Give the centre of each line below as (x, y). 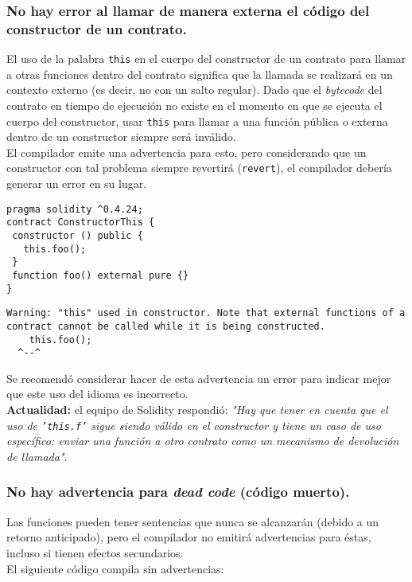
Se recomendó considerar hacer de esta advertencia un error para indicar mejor (199, 378)
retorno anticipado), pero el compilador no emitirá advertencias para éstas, (189, 537)
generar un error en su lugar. (77, 184)
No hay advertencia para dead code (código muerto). (178, 492)
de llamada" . (37, 456)
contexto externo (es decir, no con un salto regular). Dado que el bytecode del (194, 90)
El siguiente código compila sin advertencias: (115, 568)
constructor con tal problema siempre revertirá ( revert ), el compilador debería (199, 168)
